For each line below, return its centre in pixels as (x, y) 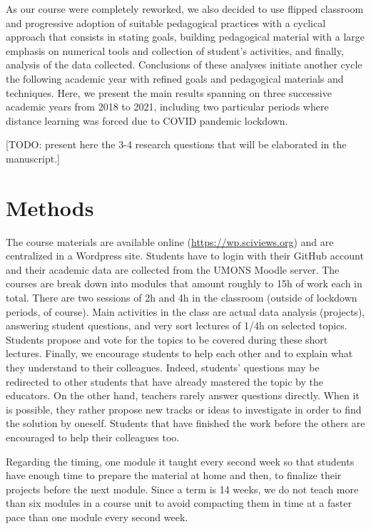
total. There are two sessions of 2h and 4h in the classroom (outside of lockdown (182, 298)
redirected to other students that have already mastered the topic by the (164, 381)
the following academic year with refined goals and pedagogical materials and (175, 78)
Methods (50, 207)
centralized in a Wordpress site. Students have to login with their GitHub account (185, 256)
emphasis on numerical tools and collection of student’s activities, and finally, (175, 50)
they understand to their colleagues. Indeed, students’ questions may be (163, 367)
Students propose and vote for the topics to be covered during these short (167, 339)
